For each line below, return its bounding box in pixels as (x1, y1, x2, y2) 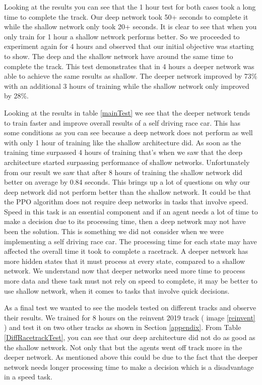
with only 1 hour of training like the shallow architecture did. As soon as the (4, 137, 241, 147)
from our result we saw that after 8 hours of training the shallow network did (4, 167, 243, 177)
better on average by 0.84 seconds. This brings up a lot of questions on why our (4, 177, 250, 187)
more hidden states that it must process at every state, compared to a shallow (4, 255, 245, 266)
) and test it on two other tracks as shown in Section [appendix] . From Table (4, 322, 241, 333)
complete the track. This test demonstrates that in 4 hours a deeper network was (4, 61, 254, 71)
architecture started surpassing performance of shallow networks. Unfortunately (4, 156, 250, 167)
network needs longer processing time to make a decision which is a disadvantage (4, 361, 254, 372)
